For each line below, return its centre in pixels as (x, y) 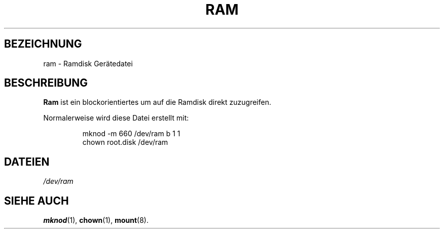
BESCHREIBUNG (46, 83)
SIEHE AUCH (36, 201)
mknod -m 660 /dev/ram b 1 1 (131, 134)
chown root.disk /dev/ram (125, 142)
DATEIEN (27, 162)
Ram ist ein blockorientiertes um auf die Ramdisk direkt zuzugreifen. (157, 102)
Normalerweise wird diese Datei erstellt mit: (116, 118)
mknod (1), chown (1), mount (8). (96, 220)
